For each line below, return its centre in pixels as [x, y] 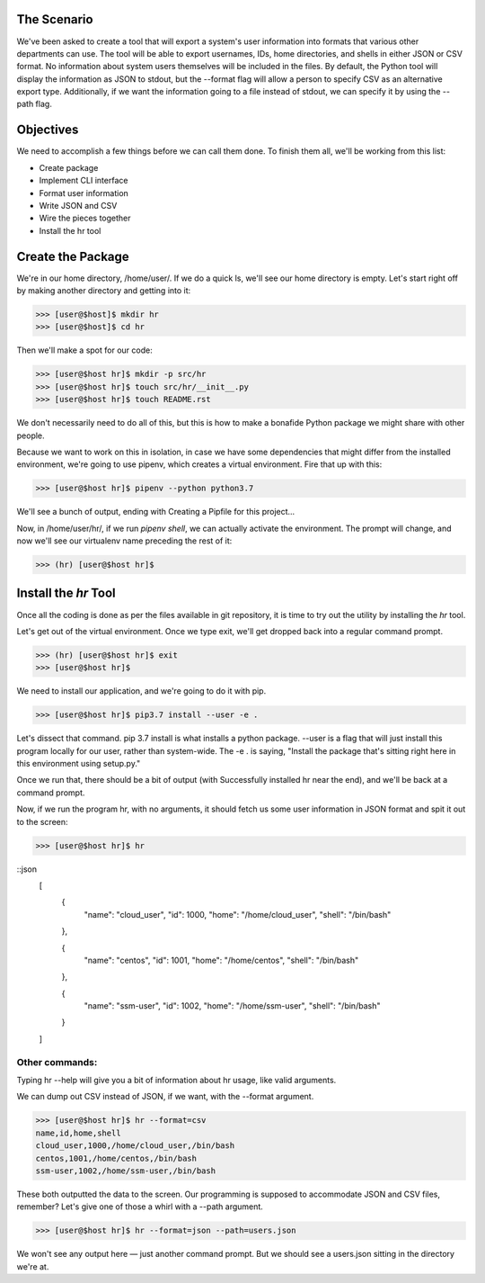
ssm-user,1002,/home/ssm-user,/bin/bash [125, 1171]
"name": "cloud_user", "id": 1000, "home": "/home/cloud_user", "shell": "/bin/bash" [238, 914]
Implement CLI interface [84, 181]
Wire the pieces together [85, 218]
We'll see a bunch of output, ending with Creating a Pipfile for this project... [156, 512]
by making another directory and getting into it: [104, 291]
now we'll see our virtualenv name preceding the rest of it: [124, 541]
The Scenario [55, 19]
